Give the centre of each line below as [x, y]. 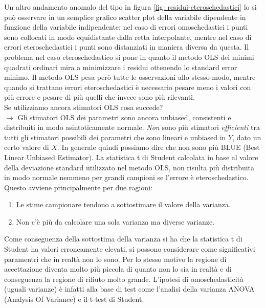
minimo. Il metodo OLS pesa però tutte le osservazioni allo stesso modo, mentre [130, 77]
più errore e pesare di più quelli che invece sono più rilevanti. [100, 97]
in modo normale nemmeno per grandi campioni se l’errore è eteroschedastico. [126, 177]
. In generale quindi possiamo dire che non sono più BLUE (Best [158, 147]
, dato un [247, 137]
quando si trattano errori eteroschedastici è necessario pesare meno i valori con [128, 87]
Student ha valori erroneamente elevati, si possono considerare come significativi [130, 249]
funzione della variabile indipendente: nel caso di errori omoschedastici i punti [126, 27]
